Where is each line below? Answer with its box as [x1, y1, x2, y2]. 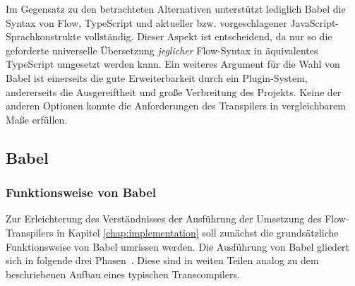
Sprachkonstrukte [6, 29, 81, 44]
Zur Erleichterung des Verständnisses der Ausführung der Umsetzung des [6, 211, 322, 226]
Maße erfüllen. [6, 112, 68, 126]
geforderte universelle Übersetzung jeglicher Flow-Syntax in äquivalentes [6, 42, 318, 57]
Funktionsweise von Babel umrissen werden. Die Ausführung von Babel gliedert [6, 239, 350, 254]
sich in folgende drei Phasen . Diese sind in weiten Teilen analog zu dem [6, 253, 319, 268]
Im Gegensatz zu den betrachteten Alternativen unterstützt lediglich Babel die [6, 1, 346, 16]
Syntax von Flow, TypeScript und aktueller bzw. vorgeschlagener [6, 15, 287, 30]
